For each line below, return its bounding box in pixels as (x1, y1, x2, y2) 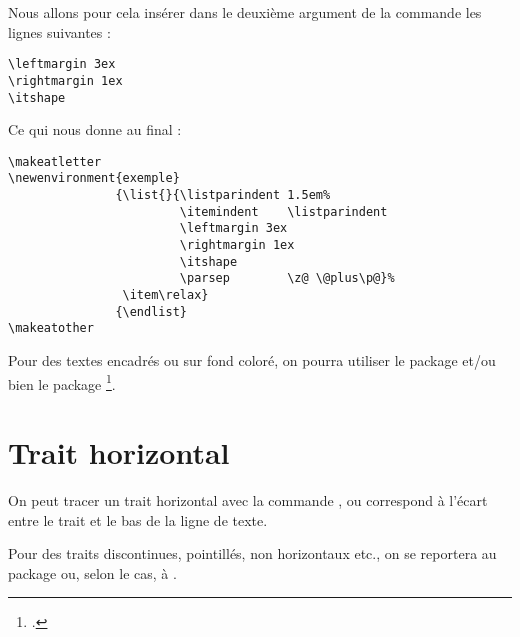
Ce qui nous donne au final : (8, 119, 182, 140)
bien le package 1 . (8, 370, 116, 394)
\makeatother (8, 321, 94, 336)
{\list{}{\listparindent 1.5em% (115, 188, 331, 203)
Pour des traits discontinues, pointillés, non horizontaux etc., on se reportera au (8, 543, 497, 564)
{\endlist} (115, 304, 187, 319)
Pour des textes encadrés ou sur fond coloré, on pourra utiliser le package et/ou (8, 349, 496, 370)
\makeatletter (8, 154, 102, 169)
